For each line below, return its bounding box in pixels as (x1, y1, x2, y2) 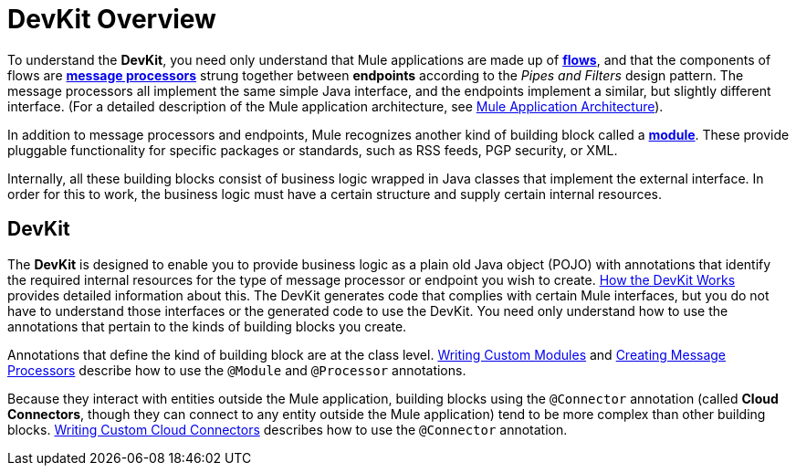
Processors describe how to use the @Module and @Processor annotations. (7, 362, 466, 378)
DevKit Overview (7, 4, 216, 35)
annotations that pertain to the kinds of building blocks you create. (7, 318, 407, 334)
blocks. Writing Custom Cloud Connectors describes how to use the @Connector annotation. (7, 421, 568, 437)
